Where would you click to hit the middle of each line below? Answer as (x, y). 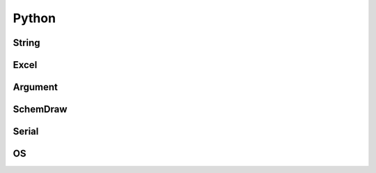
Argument (36, 87)
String (27, 43)
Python (34, 18)
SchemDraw (40, 109)
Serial (26, 132)
